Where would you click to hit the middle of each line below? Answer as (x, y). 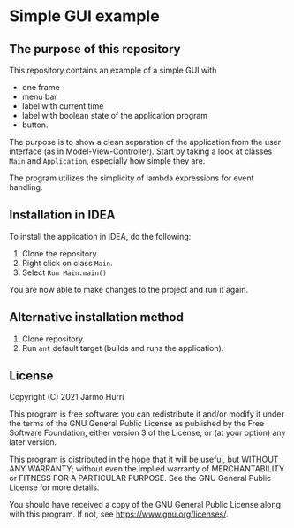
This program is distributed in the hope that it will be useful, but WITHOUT (144, 459)
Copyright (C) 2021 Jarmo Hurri (67, 397)
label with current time (63, 106)
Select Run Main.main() (64, 272)
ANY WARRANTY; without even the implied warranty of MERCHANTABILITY (147, 469)
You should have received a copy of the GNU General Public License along (145, 505)
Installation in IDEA (62, 215)
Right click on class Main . (67, 263)
